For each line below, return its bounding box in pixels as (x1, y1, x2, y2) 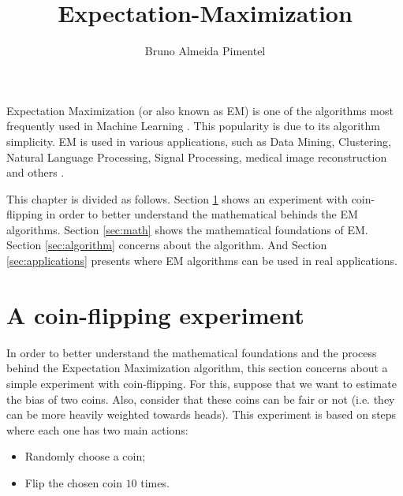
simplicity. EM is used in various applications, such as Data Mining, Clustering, (6, 132, 392, 149)
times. (140, 474, 170, 490)
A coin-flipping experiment (6, 298, 304, 330)
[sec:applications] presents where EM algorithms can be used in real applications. (6, 252, 397, 269)
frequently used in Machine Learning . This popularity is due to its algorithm (6, 117, 380, 134)
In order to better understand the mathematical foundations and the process (6, 344, 377, 360)
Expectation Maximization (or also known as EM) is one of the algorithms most (6, 102, 394, 118)
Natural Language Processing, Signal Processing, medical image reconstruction (6, 148, 387, 165)
